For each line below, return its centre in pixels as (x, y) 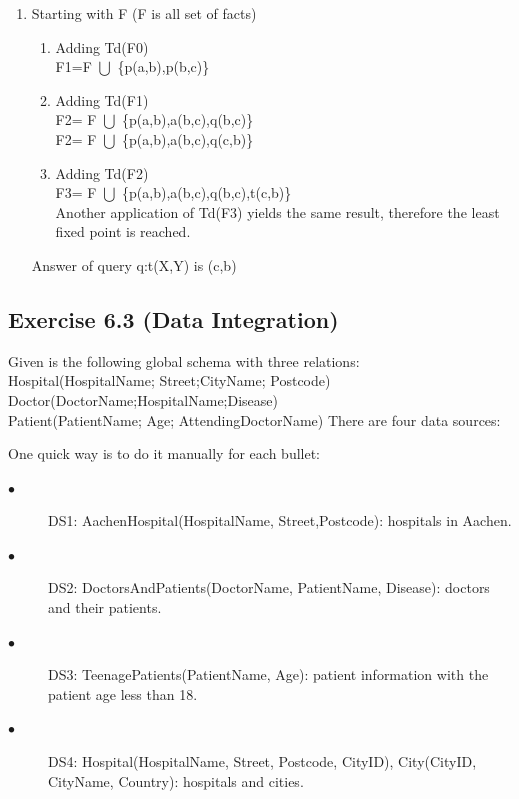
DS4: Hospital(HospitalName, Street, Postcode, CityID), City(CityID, (262, 761)
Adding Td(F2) (102, 172)
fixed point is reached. (123, 231)
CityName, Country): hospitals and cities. (176, 780)
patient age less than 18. (123, 693)
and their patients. (105, 607)
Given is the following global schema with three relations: (184, 360)
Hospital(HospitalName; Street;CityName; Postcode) (169, 380)
